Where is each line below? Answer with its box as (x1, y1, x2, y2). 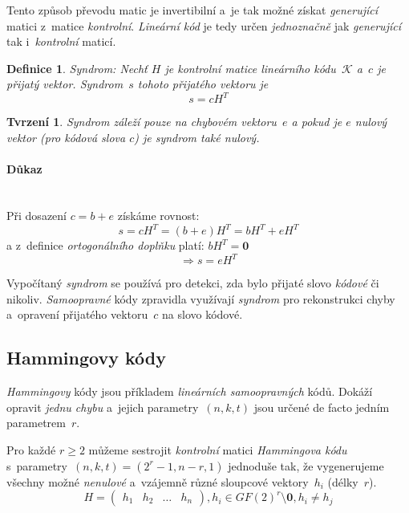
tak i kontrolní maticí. (6, 33, 116, 50)
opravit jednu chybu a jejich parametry (6, 398, 199, 415)
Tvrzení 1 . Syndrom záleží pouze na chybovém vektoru (6, 113, 277, 130)
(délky (327, 473, 358, 490)
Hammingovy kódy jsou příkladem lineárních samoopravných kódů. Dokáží (6, 383, 373, 400)
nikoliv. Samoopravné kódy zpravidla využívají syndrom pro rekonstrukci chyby (6, 290, 395, 307)
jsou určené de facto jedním (253, 398, 390, 415)
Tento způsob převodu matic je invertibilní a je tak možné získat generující (6, 2, 379, 18)
